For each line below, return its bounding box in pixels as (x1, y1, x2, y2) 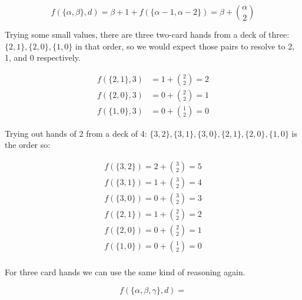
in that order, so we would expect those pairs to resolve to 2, (75, 39, 295, 52)
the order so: (5, 139, 51, 151)
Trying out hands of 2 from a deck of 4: (5, 127, 147, 139)
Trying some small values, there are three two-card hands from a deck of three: (5, 28, 290, 40)
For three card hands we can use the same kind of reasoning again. (5, 266, 245, 278)
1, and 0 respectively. (5, 51, 81, 64)
